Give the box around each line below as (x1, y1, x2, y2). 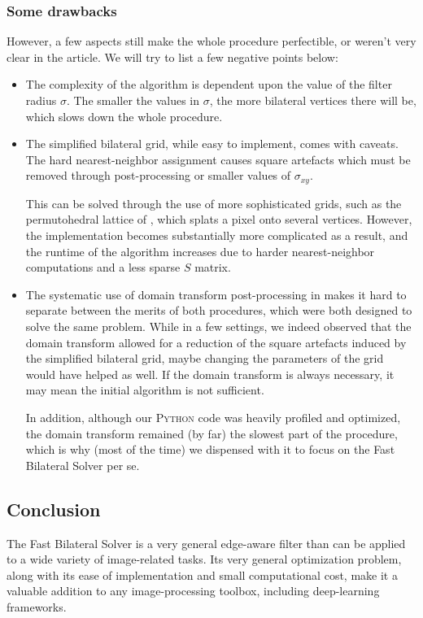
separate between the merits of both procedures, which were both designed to (25, 302, 412, 319)
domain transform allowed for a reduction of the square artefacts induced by (25, 333, 407, 350)
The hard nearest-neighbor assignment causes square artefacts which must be (25, 150, 411, 168)
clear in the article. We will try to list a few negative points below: (7, 48, 338, 65)
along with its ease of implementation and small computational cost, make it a (7, 566, 398, 583)
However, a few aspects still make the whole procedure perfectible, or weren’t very (7, 33, 416, 50)
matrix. (194, 259, 231, 276)
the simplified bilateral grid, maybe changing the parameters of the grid (25, 350, 384, 367)
